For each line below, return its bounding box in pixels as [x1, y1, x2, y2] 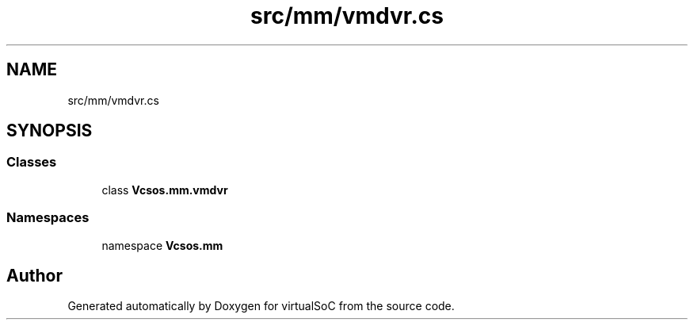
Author [6, 265, 63, 286]
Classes [6, 154, 57, 171]
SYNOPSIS [6, 121, 93, 141]
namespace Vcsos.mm [101, 238, 223, 252]
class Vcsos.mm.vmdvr [101, 182, 228, 197]
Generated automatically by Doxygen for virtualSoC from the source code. [67, 299, 455, 313]
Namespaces [6, 209, 90, 226]
